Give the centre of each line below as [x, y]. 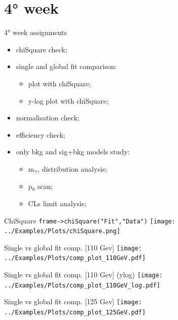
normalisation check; [48, 118]
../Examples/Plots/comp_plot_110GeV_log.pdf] [82, 285]
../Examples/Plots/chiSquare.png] [62, 231]
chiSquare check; [42, 49]
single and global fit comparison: [66, 66]
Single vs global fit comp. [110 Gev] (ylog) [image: [83, 275]
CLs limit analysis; [57, 203]
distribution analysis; [75, 168]
